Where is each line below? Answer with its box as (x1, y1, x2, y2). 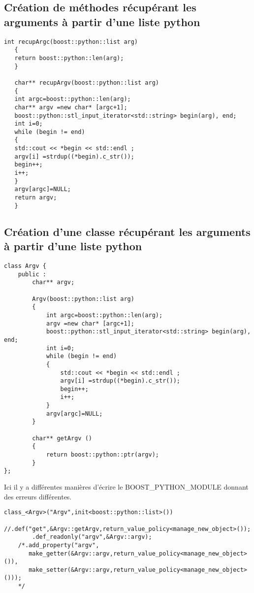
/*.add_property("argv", (18, 541, 99, 549)
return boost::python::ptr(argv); (46, 451, 159, 459)
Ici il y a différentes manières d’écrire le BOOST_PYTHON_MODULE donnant (4, 482, 249, 492)
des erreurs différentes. (4, 491, 72, 501)
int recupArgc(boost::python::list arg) (4, 38, 138, 45)
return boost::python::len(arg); (14, 54, 124, 62)
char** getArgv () (32, 434, 92, 442)
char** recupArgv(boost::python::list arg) (14, 79, 159, 86)
